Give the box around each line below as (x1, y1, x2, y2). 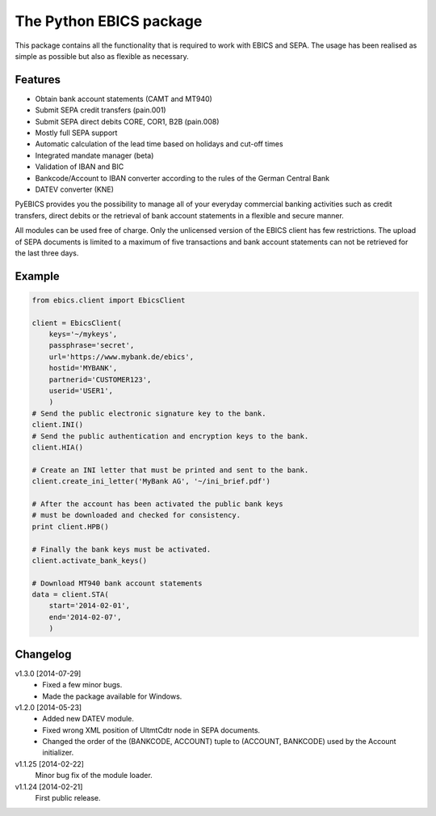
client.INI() (31, 421, 84, 429)
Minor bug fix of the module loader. (35, 771, 153, 780)
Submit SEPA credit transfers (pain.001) (35, 105, 166, 115)
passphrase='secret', (48, 340, 135, 350)
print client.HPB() (31, 522, 109, 531)
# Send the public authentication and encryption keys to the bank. (31, 431, 309, 441)
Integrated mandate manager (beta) (35, 150, 154, 160)
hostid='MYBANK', (48, 364, 118, 373)
